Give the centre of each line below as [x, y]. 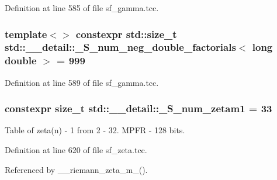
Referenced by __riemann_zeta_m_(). [76, 169]
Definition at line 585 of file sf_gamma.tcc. [82, 8]
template [26, 34]
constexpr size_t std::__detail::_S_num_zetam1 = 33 [138, 108]
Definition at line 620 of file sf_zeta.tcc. [76, 150]
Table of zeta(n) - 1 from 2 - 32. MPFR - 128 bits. [95, 130]
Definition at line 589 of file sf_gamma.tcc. [82, 82]
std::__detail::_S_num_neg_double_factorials [120, 47]
